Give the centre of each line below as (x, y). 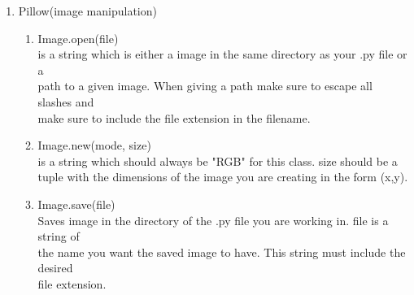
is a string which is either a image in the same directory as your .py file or (222, 54)
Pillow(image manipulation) (87, 11)
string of (59, 236)
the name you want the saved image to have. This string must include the (222, 252)
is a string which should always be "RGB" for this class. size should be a (218, 161)
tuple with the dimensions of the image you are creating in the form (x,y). (223, 177)
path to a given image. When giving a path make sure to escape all (205, 86)
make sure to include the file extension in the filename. (174, 117)
